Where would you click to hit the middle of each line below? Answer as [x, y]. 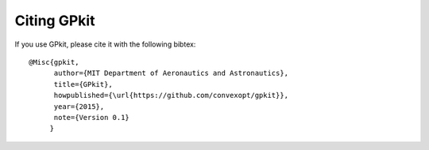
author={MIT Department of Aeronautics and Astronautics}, [171, 73]
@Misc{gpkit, [54, 62]
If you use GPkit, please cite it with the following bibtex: [105, 44]
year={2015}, [79, 106]
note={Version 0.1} [92, 117]
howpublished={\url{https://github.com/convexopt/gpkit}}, [171, 96]
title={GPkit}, [83, 84]
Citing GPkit [55, 21]
